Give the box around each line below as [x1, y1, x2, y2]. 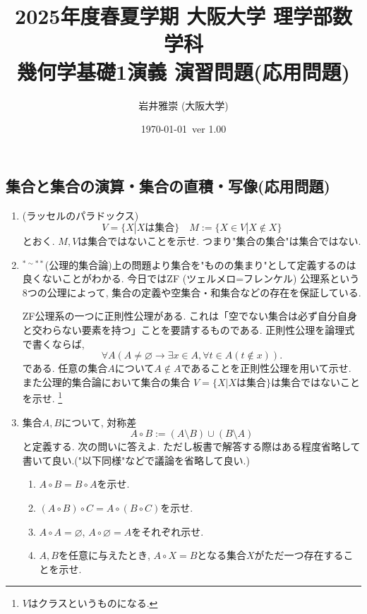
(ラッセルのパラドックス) [22, 207, 139, 222]
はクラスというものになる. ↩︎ [28, 596, 158, 610]
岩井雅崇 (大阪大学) [138, 97, 229, 112]
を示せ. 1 [22, 389, 63, 406]
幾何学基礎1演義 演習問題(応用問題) [17, 56, 350, 85]
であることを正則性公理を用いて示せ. [181, 361, 351, 375]
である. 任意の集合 [22, 361, 108, 375]
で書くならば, [22, 336, 85, 351]
